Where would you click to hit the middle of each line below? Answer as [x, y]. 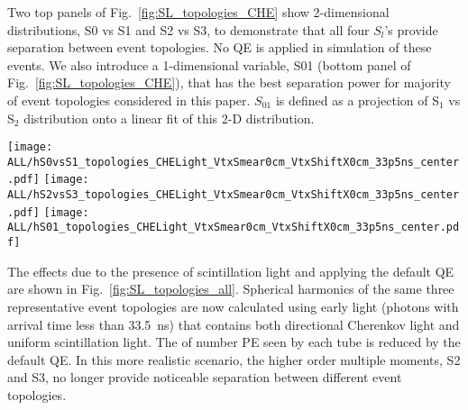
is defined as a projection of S [357, 100]
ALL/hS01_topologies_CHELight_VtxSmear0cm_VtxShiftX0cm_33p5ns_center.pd [234, 228]
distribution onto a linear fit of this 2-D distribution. [169, 118]
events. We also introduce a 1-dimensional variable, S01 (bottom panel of [209, 64]
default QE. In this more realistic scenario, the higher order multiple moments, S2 [234, 359]
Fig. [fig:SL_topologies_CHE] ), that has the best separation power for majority [229, 82]
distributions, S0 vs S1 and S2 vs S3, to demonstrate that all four [188, 29]
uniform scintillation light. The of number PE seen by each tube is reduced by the [234, 342]
